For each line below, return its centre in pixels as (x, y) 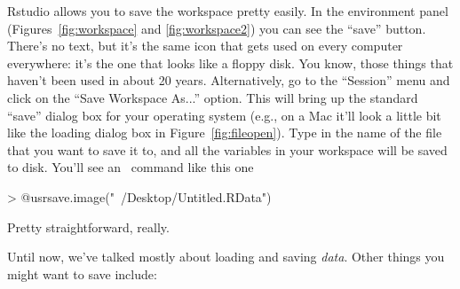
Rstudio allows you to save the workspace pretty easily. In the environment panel (228, 11)
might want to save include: (82, 273)
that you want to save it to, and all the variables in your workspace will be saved (227, 149)
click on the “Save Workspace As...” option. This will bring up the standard (213, 97)
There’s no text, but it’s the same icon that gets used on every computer (205, 46)
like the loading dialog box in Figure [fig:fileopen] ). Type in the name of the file (225, 133)
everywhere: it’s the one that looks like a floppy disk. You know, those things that (230, 62)
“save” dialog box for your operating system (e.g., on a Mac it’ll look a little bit (224, 115)
